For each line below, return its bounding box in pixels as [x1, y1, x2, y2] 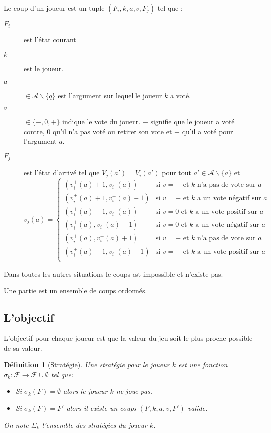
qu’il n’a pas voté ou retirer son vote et [52, 126, 172, 136]
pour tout [162, 167, 192, 178]
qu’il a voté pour [182, 126, 233, 136]
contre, [24, 126, 45, 136]
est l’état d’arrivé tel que [24, 167, 100, 178]
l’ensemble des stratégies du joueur [42, 419, 147, 430]
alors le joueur [63, 386, 108, 396]
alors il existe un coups [66, 403, 136, 413]
